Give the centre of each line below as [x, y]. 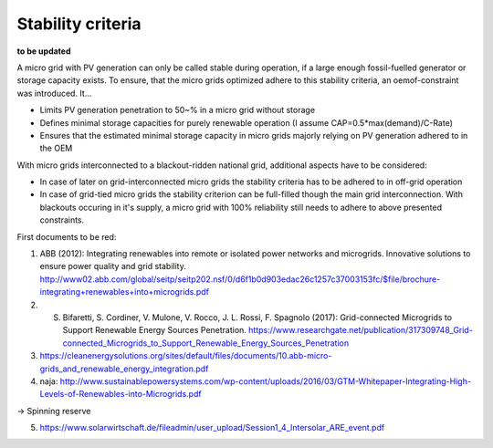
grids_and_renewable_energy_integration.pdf [124, 369]
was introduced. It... [54, 93]
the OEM [56, 148]
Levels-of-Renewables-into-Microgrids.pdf [121, 394]
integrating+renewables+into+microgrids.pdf [125, 292]
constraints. [62, 220]
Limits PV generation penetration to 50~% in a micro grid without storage [177, 110]
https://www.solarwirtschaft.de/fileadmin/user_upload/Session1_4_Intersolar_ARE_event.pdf [212, 428]
